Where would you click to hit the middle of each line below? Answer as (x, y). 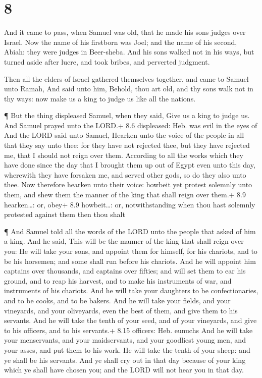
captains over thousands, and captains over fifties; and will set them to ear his (125, 271)
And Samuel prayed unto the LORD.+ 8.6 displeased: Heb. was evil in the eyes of (131, 125)
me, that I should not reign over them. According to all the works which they (124, 155)
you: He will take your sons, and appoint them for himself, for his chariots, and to (131, 251)
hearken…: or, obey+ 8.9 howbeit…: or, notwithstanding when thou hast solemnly (130, 204)
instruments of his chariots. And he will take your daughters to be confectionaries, (131, 290)
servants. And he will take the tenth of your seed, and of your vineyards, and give (130, 320)
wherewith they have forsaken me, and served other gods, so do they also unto (125, 174)
